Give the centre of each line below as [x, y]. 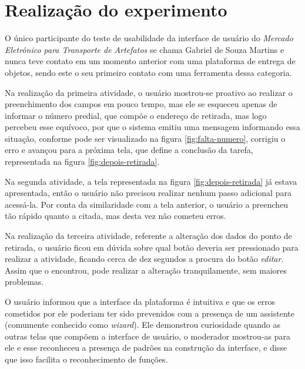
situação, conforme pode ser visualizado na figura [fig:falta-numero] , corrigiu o [145, 138]
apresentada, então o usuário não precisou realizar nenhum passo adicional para [148, 193]
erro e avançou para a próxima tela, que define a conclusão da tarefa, [129, 150]
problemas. [24, 282]
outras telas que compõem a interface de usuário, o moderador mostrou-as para [148, 336]
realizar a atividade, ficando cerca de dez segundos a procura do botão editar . [144, 259]
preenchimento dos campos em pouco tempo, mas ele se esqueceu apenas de [141, 104]
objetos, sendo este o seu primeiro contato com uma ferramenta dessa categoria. [148, 72]
